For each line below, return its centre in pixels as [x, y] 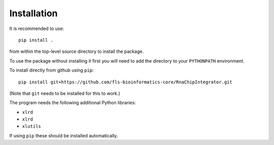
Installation [33, 13]
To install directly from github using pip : [52, 70]
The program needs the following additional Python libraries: [73, 103]
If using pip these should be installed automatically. [64, 135]
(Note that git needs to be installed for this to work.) [65, 93]
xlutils [32, 126]
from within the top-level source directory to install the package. [77, 51]
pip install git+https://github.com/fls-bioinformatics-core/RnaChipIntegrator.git [126, 82]
